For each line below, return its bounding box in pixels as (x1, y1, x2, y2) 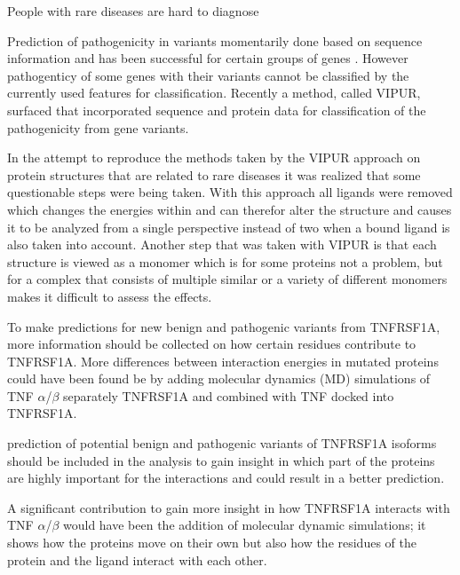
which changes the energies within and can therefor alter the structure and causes (7, 200, 452, 218)
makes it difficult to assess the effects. (7, 287, 212, 305)
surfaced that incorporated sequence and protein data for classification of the (7, 100, 426, 119)
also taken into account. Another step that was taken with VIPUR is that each (7, 235, 437, 254)
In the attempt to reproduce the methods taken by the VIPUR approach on (7, 148, 421, 167)
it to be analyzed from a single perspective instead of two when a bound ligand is (7, 217, 450, 236)
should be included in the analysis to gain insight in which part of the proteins (7, 451, 435, 469)
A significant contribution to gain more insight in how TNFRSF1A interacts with (7, 498, 450, 516)
